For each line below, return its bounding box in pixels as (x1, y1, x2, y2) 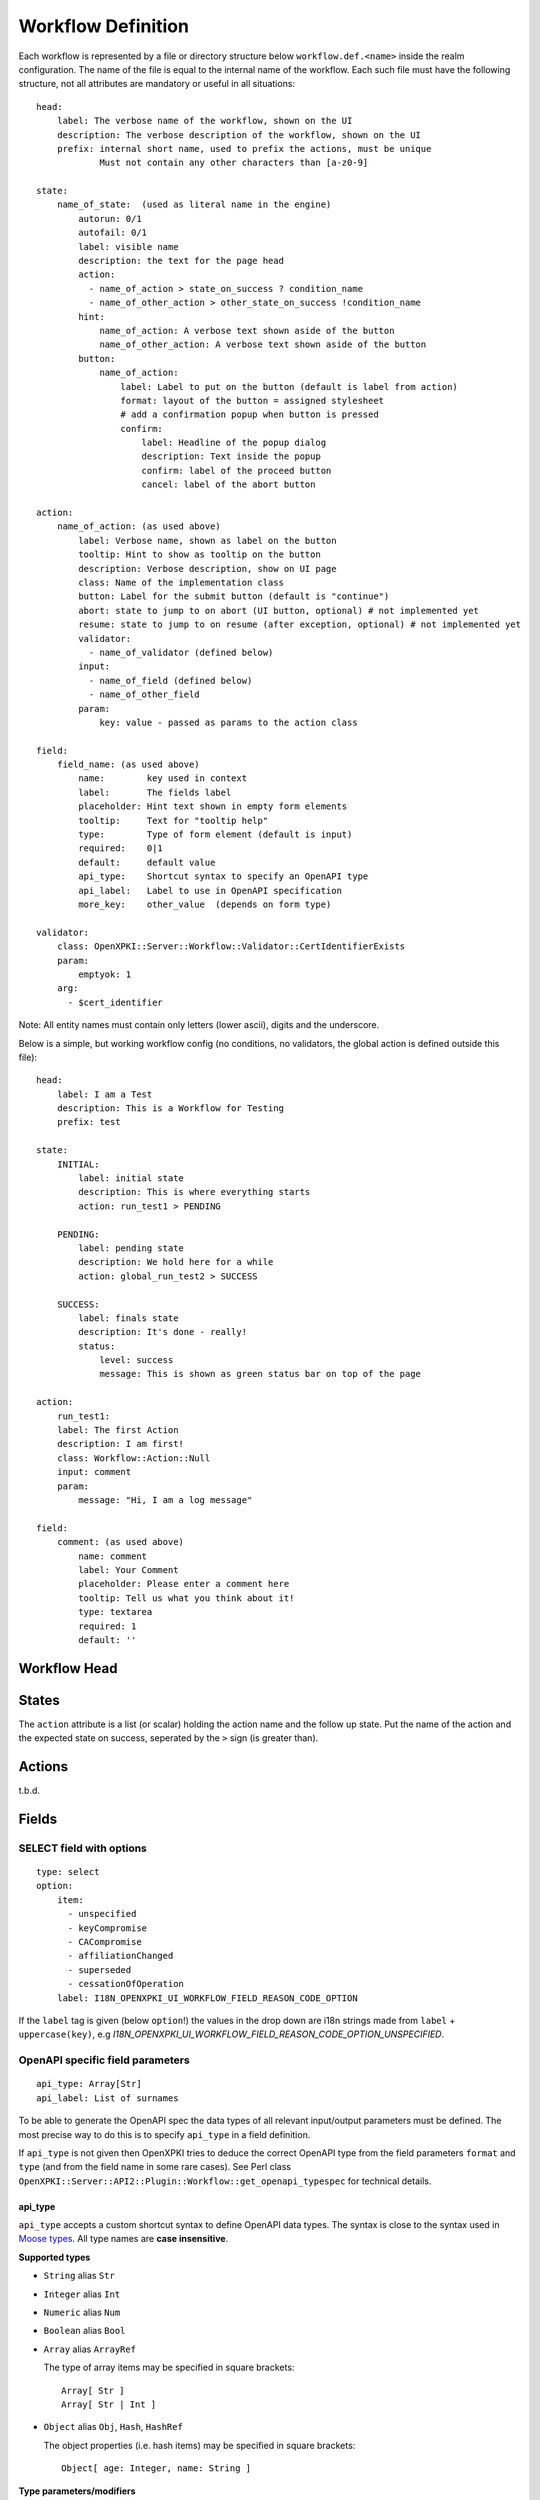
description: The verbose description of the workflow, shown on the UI (56, 129, 422, 140)
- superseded (67, 1964, 132, 1975)
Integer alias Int (43, 2288, 121, 2300)
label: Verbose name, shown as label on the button (78, 535, 337, 546)
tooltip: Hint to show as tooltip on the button (78, 549, 322, 560)
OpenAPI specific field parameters (18, 2053, 190, 2067)
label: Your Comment (78, 1564, 179, 1575)
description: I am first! (56, 1438, 185, 1450)
